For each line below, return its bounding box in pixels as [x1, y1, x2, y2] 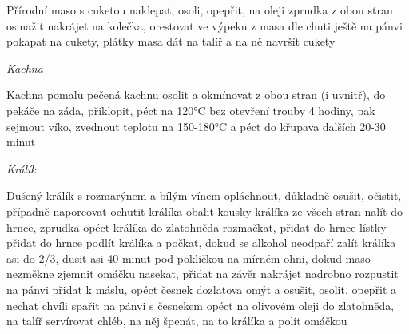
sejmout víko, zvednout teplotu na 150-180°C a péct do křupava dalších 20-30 [6, 117, 386, 134]
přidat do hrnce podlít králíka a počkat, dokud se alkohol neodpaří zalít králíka [6, 234, 396, 251]
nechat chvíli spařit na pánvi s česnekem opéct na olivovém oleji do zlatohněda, [6, 296, 395, 313]
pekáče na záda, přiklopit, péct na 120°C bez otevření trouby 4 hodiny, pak [6, 101, 375, 118]
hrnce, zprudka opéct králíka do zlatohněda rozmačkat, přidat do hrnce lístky [6, 218, 387, 235]
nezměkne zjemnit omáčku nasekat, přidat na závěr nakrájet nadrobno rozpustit [6, 265, 399, 282]
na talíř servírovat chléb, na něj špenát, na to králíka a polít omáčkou [6, 312, 347, 329]
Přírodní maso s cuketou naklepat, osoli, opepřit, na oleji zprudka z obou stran [6, 2, 393, 18]
